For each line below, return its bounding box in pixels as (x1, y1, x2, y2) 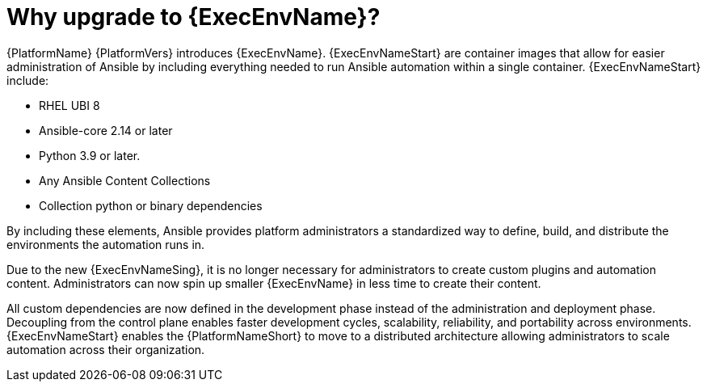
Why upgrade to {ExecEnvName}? (6, 3, 381, 31)
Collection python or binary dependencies (39, 198, 263, 213)
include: (6, 73, 49, 87)
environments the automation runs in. (6, 237, 205, 251)
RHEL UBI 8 (39, 98, 100, 112)
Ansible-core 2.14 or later (39, 123, 173, 137)
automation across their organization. (6, 342, 205, 356)
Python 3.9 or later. (39, 148, 141, 162)
